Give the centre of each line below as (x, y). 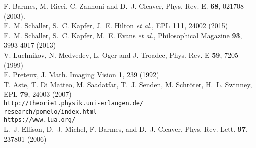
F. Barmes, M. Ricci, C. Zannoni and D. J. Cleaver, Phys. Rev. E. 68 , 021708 (124, 6)
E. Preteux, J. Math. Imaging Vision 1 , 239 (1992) (82, 75)
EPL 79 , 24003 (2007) (38, 94)
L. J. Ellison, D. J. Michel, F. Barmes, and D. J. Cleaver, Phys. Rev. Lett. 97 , (126, 129)
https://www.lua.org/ (40, 120)
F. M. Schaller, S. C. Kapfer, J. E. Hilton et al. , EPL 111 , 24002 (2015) (116, 26)
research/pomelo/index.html (51, 112)
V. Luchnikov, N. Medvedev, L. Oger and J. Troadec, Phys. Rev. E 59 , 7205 (121, 55)
